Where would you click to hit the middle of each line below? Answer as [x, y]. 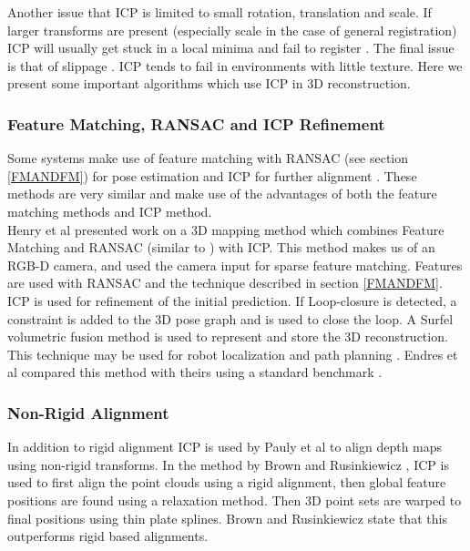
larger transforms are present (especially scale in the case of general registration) [232, 30]
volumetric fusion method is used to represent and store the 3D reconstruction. [228, 337]
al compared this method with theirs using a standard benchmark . [195, 372]
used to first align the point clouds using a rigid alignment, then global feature [227, 482]
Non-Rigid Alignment [88, 412]
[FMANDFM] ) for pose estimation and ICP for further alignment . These [212, 175]
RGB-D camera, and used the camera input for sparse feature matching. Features [235, 265]
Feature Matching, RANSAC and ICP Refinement [196, 123]
